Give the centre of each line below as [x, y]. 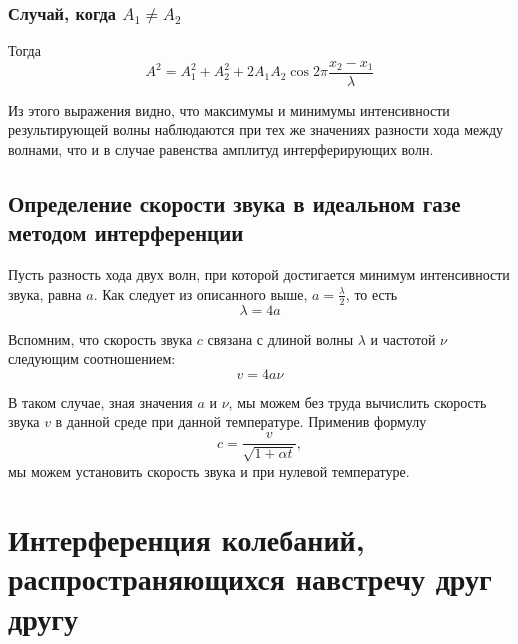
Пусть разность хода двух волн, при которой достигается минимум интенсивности [259, 274]
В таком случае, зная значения [100, 401]
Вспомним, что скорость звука [100, 338]
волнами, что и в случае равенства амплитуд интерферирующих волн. [221, 149]
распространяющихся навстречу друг [250, 578]
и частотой [403, 338]
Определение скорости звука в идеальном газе [234, 203]
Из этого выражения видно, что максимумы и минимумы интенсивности [229, 109]
